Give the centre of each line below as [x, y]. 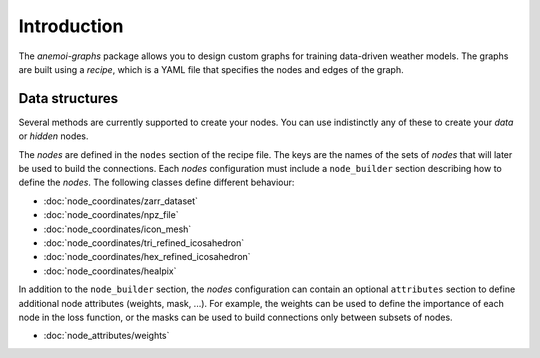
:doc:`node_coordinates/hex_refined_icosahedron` [147, 257]
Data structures [68, 98]
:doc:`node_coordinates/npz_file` [111, 215]
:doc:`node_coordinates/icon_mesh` [117, 229]
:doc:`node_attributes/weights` [106, 336]
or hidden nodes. [53, 136]
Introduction [71, 26]
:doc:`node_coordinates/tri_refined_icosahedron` [144, 242]
